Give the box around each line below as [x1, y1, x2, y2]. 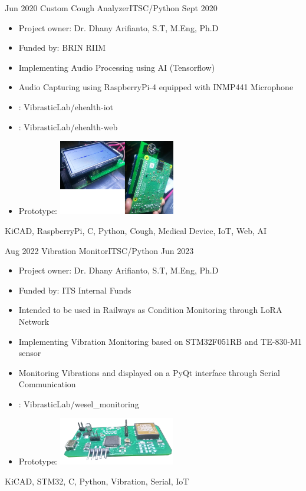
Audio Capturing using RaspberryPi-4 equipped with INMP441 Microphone [18, 81, 294, 93]
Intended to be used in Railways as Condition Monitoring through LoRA [18, 304, 282, 316]
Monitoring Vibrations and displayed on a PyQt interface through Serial [18, 366, 280, 378]
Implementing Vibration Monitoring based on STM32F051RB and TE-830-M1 [18, 335, 302, 347]
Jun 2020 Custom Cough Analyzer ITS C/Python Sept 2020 [5, 2, 218, 14]
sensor [18, 347, 41, 359]
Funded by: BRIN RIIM [18, 41, 106, 54]
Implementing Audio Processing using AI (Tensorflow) [18, 61, 215, 73]
